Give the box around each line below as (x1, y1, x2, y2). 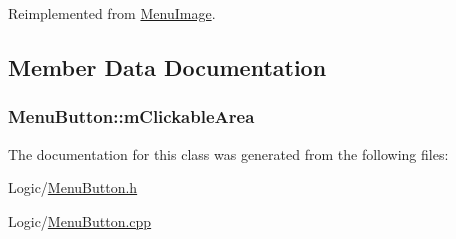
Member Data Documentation (8, 51, 327, 82)
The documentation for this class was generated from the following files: (8, 143, 449, 164)
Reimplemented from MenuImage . (8, 3, 216, 23)
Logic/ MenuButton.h (8, 177, 138, 198)
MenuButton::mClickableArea (8, 104, 255, 129)
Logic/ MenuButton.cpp (8, 210, 152, 231)
